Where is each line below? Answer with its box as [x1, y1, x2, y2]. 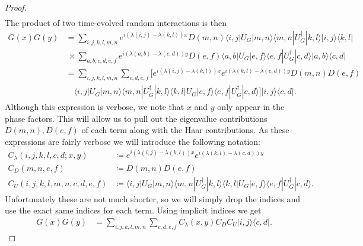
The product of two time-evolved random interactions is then [5, 17, 227, 29]
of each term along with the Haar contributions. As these [81, 124, 289, 136]
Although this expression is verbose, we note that [5, 101, 184, 113]
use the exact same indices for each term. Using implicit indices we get [5, 204, 262, 216]
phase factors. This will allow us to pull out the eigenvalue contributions [5, 112, 268, 124]
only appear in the [217, 101, 285, 113]
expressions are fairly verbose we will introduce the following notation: [5, 135, 261, 147]
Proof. [5, 1, 27, 13]
